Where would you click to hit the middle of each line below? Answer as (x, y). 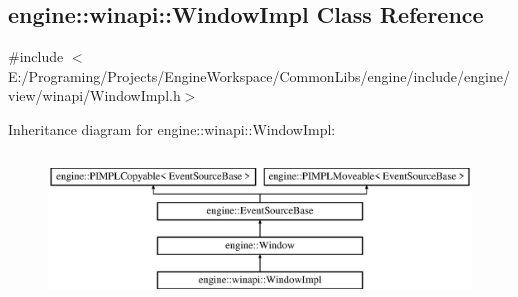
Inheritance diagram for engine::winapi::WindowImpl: (172, 128)
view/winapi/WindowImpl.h (94, 95)
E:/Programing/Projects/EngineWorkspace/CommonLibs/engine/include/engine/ (259, 75)
